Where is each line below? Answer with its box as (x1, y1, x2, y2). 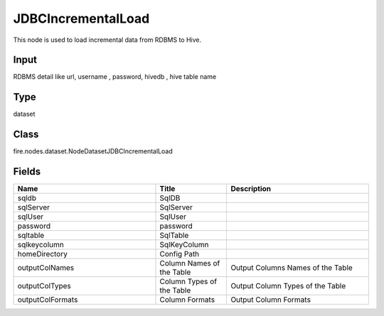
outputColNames (17, 263, 75, 273)
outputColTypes (17, 281, 71, 291)
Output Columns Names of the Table (230, 263, 353, 273)
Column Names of (159, 258, 220, 268)
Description (230, 184, 272, 194)
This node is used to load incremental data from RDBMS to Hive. (13, 36, 202, 44)
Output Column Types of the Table (230, 281, 346, 291)
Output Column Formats (230, 295, 311, 305)
